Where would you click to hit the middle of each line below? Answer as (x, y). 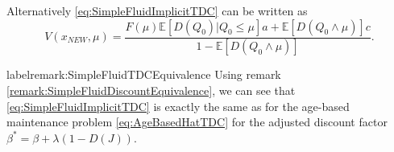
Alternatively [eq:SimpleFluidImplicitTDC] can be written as (157, 10)
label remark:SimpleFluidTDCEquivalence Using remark (144, 74)
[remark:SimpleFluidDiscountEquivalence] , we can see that (151, 90)
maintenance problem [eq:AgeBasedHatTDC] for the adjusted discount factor (197, 122)
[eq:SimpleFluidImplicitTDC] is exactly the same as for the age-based (178, 106)
